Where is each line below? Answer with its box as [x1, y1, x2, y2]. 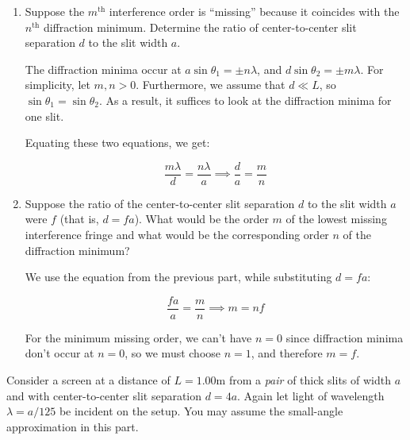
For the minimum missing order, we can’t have [25, 329, 252, 345]
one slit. [25, 107, 64, 124]
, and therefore [251, 345, 323, 361]
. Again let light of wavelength [237, 387, 385, 403]
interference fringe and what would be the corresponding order [25, 226, 329, 242]
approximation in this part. [6, 418, 139, 434]
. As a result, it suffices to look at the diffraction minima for [98, 91, 392, 108]
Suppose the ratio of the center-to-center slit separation [25, 195, 295, 211]
